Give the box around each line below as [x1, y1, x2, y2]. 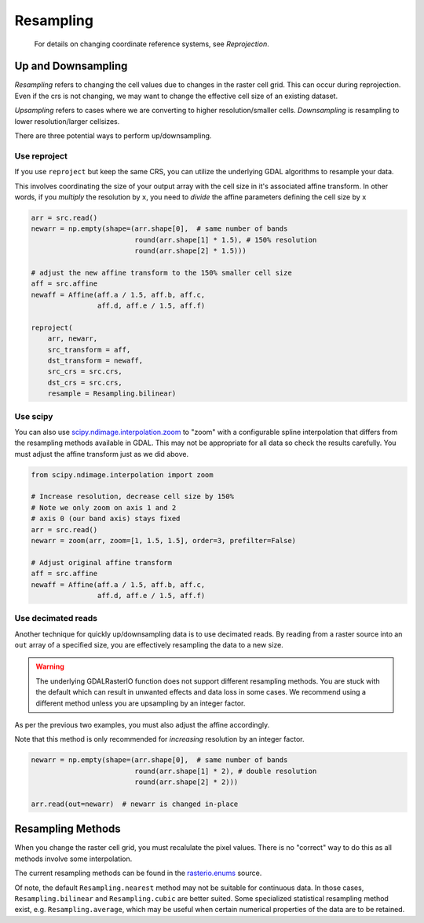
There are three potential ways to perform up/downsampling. [14, 131, 212, 140]
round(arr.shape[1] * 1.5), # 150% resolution [134, 235, 317, 244]
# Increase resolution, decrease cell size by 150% [31, 492, 235, 502]
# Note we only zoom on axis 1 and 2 [31, 503, 177, 512]
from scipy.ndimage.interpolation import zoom [31, 470, 214, 479]
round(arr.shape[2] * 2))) [134, 778, 239, 786]
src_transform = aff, [47, 345, 131, 354]
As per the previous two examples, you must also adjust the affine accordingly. [14, 721, 270, 730]
